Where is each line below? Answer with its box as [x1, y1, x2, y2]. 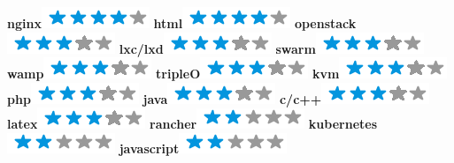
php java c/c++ [7, 89, 322, 107]
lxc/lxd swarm [119, 39, 316, 57]
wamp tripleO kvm [7, 64, 340, 83]
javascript [119, 138, 180, 157]
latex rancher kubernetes [7, 115, 378, 133]
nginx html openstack [7, 14, 357, 32]
